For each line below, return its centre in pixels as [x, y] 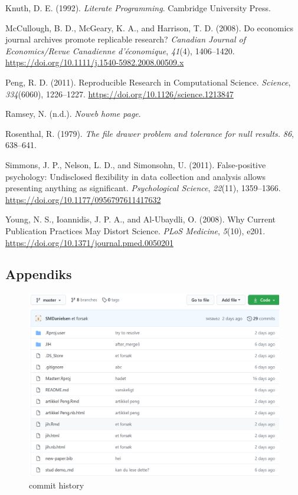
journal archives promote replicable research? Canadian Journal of [126, 39]
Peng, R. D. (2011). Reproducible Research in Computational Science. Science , [148, 82]
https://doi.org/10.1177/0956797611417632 [83, 199]
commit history [57, 485]
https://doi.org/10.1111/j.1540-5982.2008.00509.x [95, 62]
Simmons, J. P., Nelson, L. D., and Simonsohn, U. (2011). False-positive [136, 164]
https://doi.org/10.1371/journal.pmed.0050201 [89, 242]
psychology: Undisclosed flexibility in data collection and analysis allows [136, 176]
